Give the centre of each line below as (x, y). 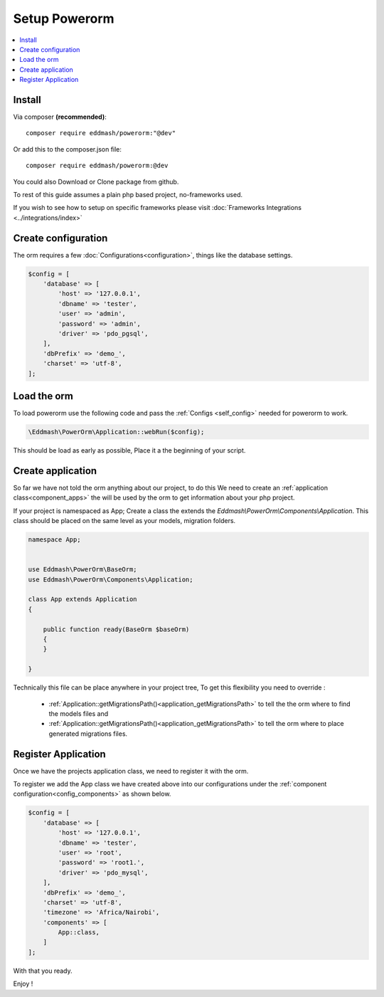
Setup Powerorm (64, 19)
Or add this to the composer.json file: (68, 149)
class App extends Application (83, 599)
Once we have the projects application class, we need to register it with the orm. (131, 771)
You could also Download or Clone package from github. (96, 181)
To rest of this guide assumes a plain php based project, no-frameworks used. (128, 194)
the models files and (79, 713)
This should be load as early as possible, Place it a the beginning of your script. (129, 450)
